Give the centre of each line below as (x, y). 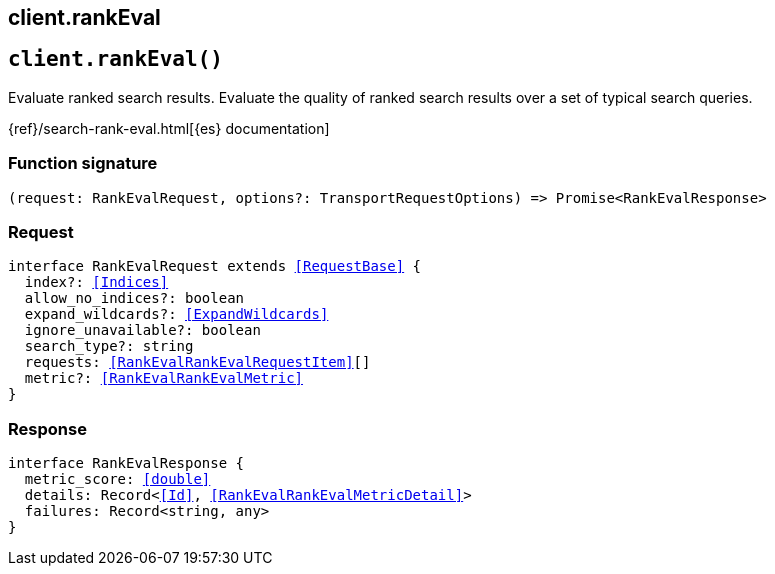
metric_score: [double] (117, 479)
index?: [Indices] (96, 282)
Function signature (83, 163)
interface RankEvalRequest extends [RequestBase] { (215, 266)
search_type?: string (109, 346)
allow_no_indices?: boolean (134, 298)
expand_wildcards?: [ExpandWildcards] (176, 314)
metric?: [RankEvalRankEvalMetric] (164, 378)
